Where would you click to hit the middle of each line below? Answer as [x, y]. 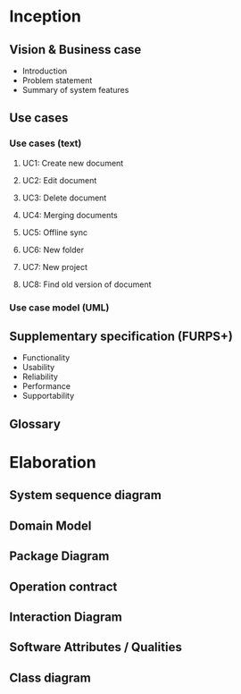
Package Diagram [59, 556]
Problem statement [57, 80]
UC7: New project [54, 267]
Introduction [45, 71]
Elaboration [53, 462]
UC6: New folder [53, 250]
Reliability [40, 377]
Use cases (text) [46, 143]
